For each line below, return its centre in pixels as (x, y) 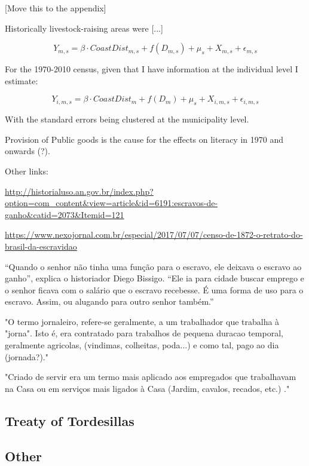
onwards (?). (27, 151)
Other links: (27, 171)
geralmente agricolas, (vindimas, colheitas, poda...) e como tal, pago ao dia (142, 345)
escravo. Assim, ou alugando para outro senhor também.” (109, 301)
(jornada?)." (27, 356)
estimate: (22, 80)
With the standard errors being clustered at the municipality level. (127, 119)
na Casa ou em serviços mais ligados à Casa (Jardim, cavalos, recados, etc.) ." (147, 388)
